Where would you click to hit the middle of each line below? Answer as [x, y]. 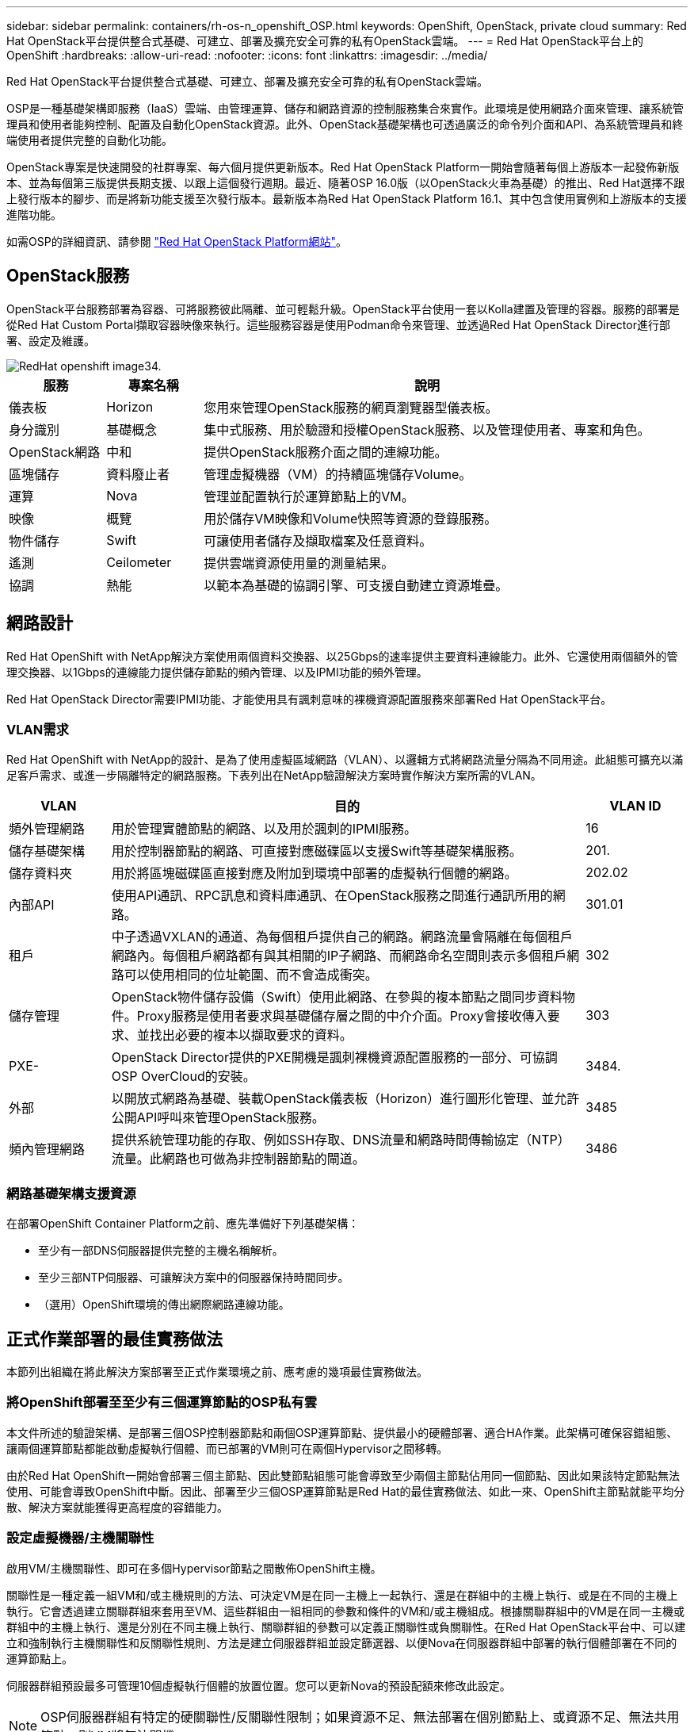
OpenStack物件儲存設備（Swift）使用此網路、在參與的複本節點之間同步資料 [337, 997]
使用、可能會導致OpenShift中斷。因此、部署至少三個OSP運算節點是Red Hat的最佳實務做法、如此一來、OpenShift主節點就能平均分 [346, 1491]
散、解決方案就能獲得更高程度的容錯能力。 [117, 1507]
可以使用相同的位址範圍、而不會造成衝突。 [251, 975]
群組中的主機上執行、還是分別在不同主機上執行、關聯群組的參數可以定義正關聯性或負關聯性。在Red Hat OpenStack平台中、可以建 [346, 1627]
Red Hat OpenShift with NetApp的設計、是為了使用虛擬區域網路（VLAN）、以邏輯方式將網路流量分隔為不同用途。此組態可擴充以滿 [345, 760]
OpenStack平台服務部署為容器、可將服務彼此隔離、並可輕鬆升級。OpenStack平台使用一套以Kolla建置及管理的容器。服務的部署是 [343, 308]
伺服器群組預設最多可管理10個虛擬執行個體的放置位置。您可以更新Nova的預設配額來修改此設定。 [259, 1685]
